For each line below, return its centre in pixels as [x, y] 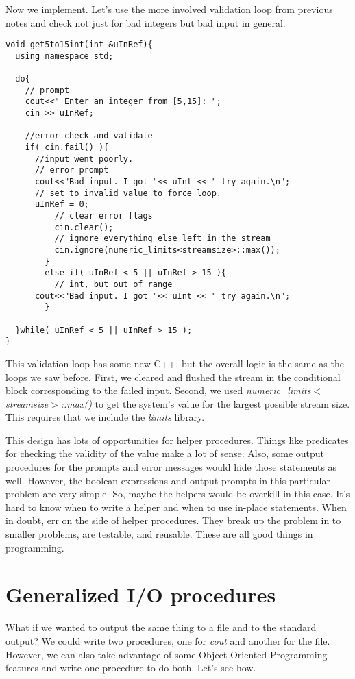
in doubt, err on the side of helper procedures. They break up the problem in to [173, 520]
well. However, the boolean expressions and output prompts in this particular [168, 480]
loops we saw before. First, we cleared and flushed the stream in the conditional [173, 376]
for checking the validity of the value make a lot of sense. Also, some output [165, 453]
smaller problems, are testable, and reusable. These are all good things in [159, 534]
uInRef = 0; [62, 205]
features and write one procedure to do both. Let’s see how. [131, 668]
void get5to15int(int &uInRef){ [79, 45]
